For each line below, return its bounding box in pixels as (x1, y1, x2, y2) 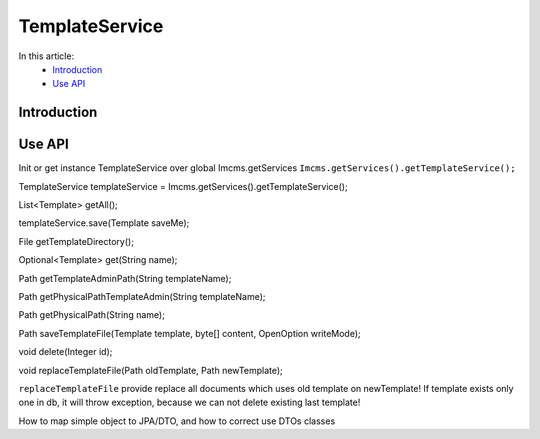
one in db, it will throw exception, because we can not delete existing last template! (18, 396, 361, 409)
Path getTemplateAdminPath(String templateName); (18, 272, 232, 284)
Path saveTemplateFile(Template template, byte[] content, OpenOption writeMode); (18, 327, 362, 339)
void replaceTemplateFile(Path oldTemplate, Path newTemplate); (18, 364, 284, 376)
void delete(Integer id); (18, 346, 113, 358)
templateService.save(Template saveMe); (18, 217, 190, 229)
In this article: (18, 50, 75, 62)
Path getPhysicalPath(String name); (18, 309, 165, 321)
